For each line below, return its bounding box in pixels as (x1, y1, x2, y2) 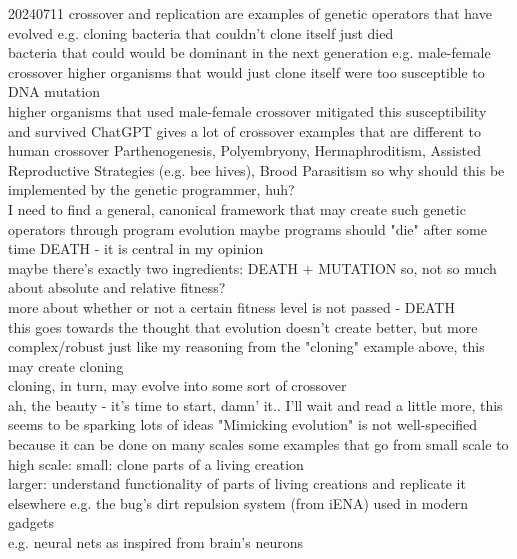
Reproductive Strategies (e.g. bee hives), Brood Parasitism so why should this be (8, 159, 505, 180)
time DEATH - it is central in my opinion (8, 238, 264, 259)
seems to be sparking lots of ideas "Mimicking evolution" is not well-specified (8, 414, 478, 435)
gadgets (8, 512, 54, 533)
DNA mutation (8, 81, 100, 102)
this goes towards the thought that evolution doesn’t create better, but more (8, 316, 478, 337)
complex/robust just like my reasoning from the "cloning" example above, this (8, 336, 485, 357)
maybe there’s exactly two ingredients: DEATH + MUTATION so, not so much (8, 257, 497, 278)
